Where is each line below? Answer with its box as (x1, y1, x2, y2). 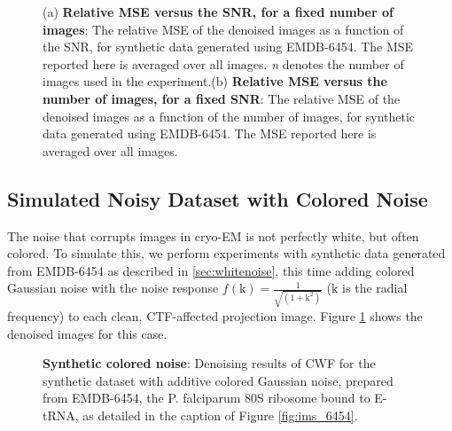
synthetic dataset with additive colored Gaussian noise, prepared (43, 371, 394, 389)
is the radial (342, 278, 408, 297)
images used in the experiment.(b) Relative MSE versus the (43, 72, 387, 90)
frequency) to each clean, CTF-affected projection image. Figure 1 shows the (7, 307, 423, 325)
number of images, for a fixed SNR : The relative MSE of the (43, 89, 401, 107)
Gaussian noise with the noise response (7, 278, 219, 297)
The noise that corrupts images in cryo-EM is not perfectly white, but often (7, 226, 419, 245)
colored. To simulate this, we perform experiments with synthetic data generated (7, 244, 446, 263)
